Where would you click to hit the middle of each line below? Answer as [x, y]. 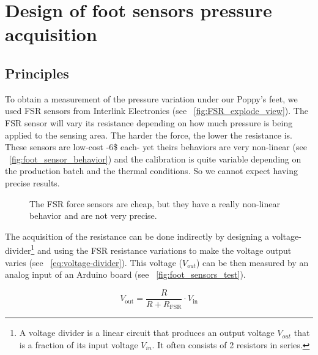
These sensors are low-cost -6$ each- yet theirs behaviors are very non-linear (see [156, 147]
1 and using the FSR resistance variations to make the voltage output [161, 249]
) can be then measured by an [252, 262]
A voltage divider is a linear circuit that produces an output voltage [147, 333]
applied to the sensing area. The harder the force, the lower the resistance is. [149, 135]
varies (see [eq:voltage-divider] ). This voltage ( [94, 262]
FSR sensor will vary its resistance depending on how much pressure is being [149, 122]
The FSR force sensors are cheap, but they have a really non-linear [155, 203]
